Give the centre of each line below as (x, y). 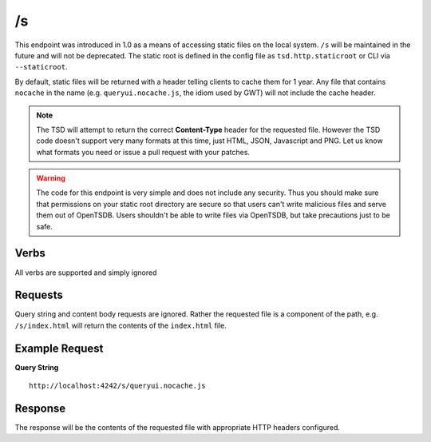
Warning (51, 178)
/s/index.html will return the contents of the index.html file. (121, 325)
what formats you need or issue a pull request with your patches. (143, 152)
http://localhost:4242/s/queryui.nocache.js (118, 386)
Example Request (59, 348)
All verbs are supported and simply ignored (86, 273)
